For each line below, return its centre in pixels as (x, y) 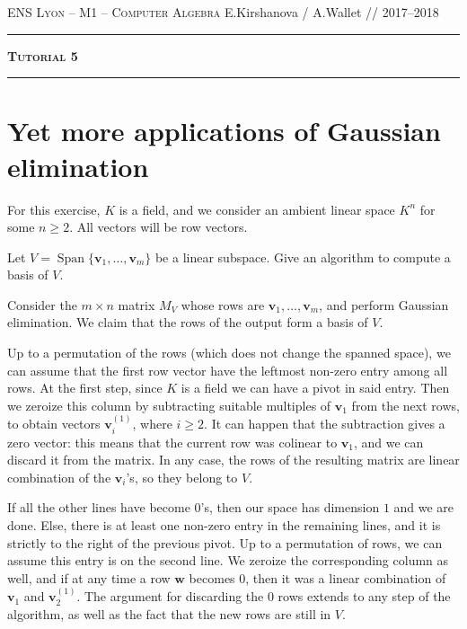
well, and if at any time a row (89, 577)
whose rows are (223, 304)
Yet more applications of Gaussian (224, 131)
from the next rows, (405, 405)
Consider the (42, 304)
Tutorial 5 (43, 55)
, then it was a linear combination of (346, 577)
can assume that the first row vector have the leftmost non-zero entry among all (228, 370)
